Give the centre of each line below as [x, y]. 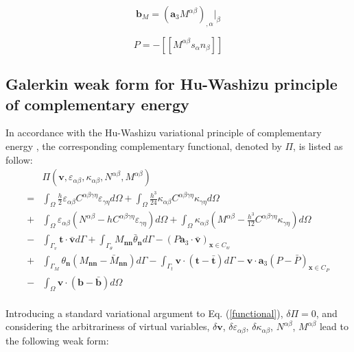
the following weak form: [57, 340]
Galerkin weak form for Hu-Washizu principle [172, 84]
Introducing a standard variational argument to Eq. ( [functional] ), [144, 313]
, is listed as [318, 146]
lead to [334, 326]
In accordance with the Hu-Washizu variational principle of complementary [164, 133]
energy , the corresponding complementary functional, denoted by [144, 146]
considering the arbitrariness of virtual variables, [108, 326]
